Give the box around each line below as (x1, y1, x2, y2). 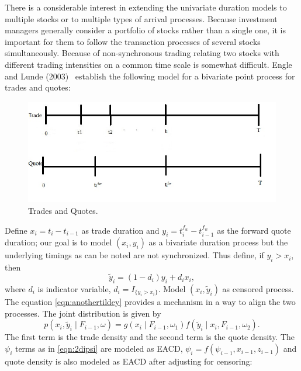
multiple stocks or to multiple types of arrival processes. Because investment (5, 12, 278, 25)
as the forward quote (217, 224, 291, 236)
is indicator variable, (37, 282, 111, 294)
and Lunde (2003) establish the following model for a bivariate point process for (5, 70, 295, 82)
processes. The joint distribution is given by (5, 307, 161, 319)
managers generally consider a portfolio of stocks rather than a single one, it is (5, 24, 286, 36)
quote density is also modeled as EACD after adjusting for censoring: (5, 355, 252, 367)
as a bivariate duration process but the (148, 236, 288, 248)
